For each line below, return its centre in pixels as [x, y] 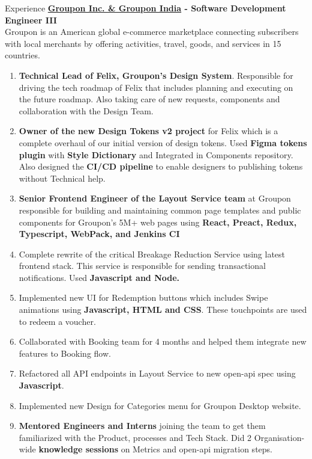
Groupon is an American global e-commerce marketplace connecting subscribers [152, 32]
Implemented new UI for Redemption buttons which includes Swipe [143, 297]
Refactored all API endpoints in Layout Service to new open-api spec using [157, 373]
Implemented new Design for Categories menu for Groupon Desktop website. [160, 405]
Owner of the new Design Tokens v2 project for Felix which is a [148, 131]
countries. [22, 55]
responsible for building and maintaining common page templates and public [160, 210]
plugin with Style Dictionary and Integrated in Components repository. [156, 154]
